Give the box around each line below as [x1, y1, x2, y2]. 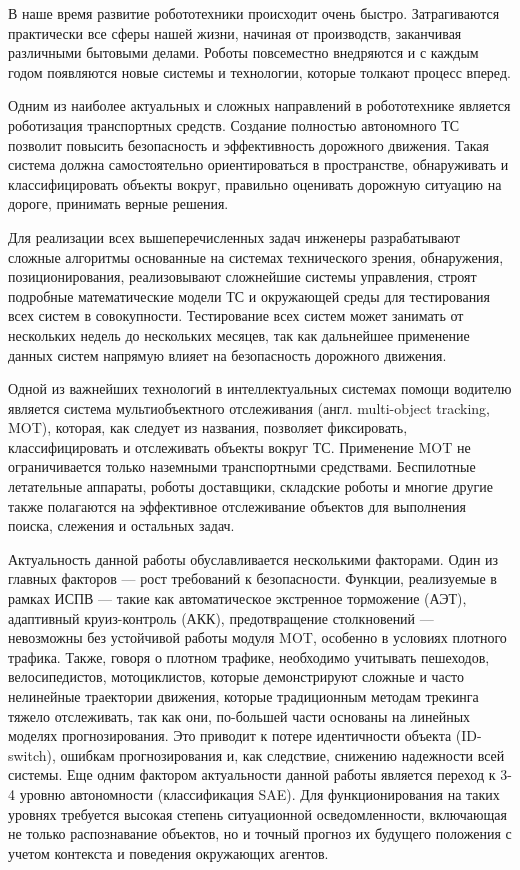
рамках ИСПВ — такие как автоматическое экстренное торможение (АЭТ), [8, 588, 467, 609]
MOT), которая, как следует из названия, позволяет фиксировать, [8, 417, 408, 438]
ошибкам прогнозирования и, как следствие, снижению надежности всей [60, 744, 505, 765]
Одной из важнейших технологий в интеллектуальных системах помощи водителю [8, 378, 512, 399]
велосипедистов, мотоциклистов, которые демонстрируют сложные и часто [8, 666, 464, 687]
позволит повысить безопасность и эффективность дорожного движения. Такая [8, 134, 489, 155]
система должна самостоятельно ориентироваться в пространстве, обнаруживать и [8, 154, 509, 175]
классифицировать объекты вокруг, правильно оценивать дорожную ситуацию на [8, 173, 502, 194]
